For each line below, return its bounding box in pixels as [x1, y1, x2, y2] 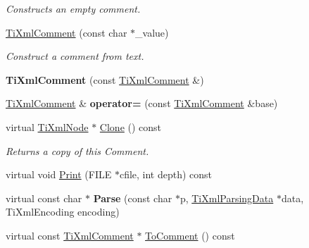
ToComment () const [145, 228, 235, 242]
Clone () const [99, 119, 162, 134]
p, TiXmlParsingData [179, 190, 274, 205]
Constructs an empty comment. [6, 1, 141, 15]
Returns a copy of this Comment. [6, 143, 149, 158]
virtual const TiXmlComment [6, 228, 134, 242]
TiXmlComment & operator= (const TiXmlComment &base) [6, 96, 278, 111]
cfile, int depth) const [119, 167, 213, 182]
